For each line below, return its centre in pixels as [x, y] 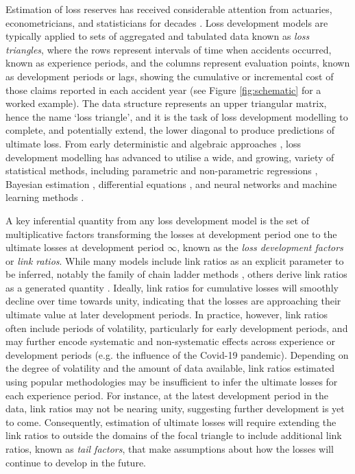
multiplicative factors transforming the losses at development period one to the [171, 234]
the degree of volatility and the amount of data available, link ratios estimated [170, 368]
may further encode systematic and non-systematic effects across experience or [170, 341]
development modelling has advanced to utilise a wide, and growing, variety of [170, 157]
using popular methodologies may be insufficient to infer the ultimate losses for [172, 382]
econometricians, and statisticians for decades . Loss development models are [167, 22]
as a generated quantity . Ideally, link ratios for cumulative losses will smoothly [172, 287]
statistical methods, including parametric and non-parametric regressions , [162, 170]
